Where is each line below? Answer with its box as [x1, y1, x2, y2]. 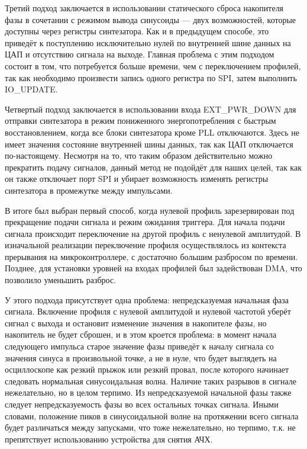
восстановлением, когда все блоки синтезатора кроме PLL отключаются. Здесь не [5, 126, 300, 138]
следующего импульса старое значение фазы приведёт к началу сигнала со [5, 340, 274, 352]
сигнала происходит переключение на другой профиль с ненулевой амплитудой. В [5, 227, 301, 239]
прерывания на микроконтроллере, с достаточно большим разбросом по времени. [5, 250, 298, 262]
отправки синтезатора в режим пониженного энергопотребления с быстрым [5, 114, 276, 127]
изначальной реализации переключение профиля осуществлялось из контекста [5, 239, 286, 251]
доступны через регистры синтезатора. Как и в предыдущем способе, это [5, 25, 269, 37]
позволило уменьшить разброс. [5, 274, 117, 286]
